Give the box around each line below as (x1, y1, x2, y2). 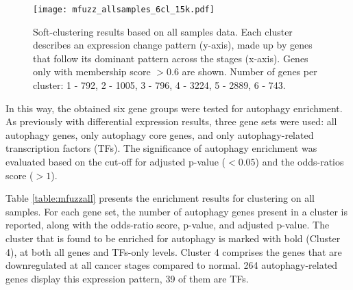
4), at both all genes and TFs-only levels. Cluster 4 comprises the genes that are (5, 244, 342, 259)
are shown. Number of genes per (182, 64, 317, 79)
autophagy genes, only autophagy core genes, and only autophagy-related (5, 127, 314, 142)
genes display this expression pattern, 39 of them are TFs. (5, 271, 249, 285)
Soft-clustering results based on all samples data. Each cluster (33, 24, 293, 38)
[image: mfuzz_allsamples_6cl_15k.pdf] (33, 5, 215, 14)
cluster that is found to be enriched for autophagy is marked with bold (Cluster (5, 230, 341, 245)
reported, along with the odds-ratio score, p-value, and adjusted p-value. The (5, 217, 330, 232)
